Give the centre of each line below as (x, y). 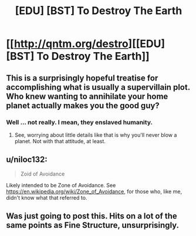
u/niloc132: (27, 160)
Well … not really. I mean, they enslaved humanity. (80, 122)
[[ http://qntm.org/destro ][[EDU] (86, 44)
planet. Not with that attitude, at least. (60, 141)
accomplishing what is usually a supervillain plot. (98, 87)
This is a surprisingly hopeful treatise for (82, 78)
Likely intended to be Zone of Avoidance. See (61, 185)
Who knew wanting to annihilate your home (87, 96)
